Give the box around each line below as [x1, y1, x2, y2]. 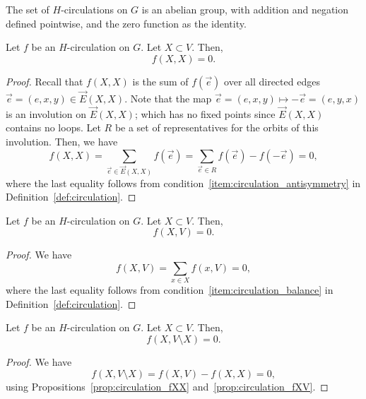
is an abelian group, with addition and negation [141, 2, 349, 16]
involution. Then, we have [6, 134, 118, 148]
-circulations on [61, 2, 128, 16]
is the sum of [132, 73, 189, 88]
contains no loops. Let [6, 120, 101, 135]
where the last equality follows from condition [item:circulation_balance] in [6, 282, 333, 297]
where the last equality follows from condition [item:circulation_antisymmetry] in [6, 175, 361, 190]
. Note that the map [124, 91, 212, 105]
